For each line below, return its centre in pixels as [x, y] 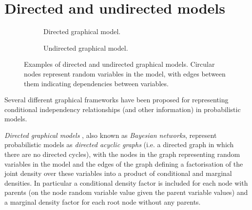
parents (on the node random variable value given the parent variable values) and [126, 192]
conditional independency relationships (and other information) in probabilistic [123, 109]
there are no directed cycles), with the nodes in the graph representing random [122, 154]
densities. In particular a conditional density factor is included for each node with [126, 182]
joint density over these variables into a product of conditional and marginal [118, 173]
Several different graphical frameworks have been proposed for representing [116, 100]
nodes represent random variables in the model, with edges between [125, 73]
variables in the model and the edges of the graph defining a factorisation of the [124, 163]
